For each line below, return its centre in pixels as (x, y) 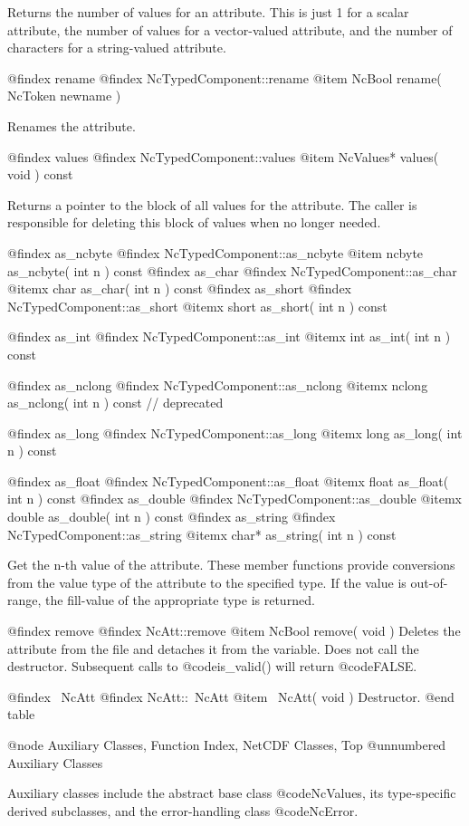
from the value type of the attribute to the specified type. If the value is (207, 582)
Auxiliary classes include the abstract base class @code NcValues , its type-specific (232, 793)
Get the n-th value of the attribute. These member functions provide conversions (231, 565)
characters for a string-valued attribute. (117, 48)
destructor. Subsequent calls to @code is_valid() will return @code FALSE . (212, 666)
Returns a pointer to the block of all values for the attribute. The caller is (212, 204)
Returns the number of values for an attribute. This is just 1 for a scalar (208, 12)
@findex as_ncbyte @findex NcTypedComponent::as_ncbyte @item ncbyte (215, 252)
